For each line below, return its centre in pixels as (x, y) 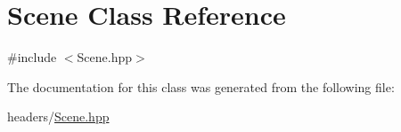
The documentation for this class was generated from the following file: (201, 86)
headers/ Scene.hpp (58, 116)
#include (32, 57)
